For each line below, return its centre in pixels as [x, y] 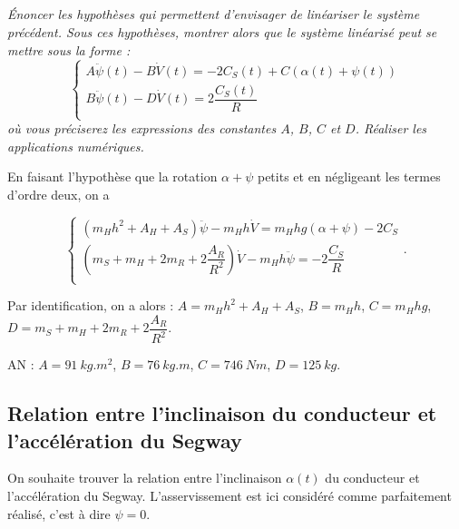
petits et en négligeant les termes [349, 176]
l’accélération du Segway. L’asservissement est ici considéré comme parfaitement [229, 495]
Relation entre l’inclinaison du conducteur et [222, 413]
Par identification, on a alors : [91, 305]
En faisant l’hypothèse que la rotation [112, 176]
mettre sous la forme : [69, 49]
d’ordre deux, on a [59, 194]
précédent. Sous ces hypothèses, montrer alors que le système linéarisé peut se [222, 31]
